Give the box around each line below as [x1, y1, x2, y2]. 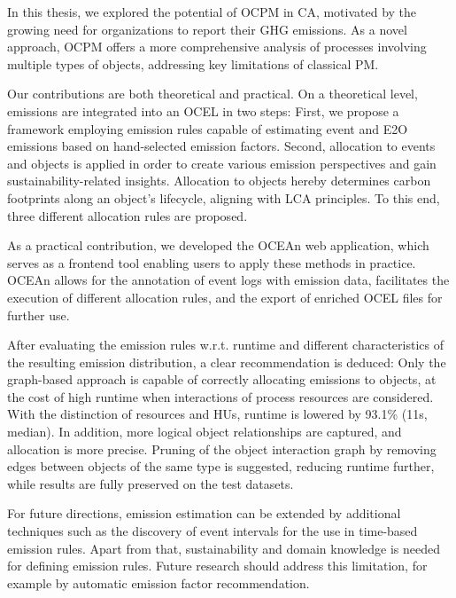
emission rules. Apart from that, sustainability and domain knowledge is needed [7, 539, 441, 557]
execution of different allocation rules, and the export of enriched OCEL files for [7, 287, 443, 306]
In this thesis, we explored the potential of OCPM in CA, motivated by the [7, 3, 417, 20]
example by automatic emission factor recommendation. [7, 573, 310, 592]
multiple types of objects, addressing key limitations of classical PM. [7, 54, 379, 73]
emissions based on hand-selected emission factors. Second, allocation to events [7, 137, 436, 155]
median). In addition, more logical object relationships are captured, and [7, 422, 402, 441]
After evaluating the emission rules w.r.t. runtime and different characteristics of [7, 335, 444, 354]
